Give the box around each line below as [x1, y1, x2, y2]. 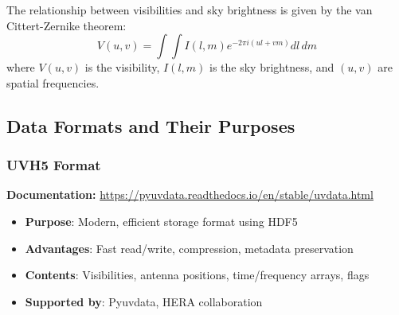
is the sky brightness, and [209, 59, 334, 76]
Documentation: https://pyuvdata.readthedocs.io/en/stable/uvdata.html [6, 186, 374, 203]
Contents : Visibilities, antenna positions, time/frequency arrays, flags [25, 266, 370, 283]
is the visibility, [84, 59, 160, 76]
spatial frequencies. [6, 74, 100, 91]
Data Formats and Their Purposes [6, 113, 295, 138]
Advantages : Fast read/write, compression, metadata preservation [25, 239, 354, 256]
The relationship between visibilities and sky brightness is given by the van [6, 2, 373, 17]
